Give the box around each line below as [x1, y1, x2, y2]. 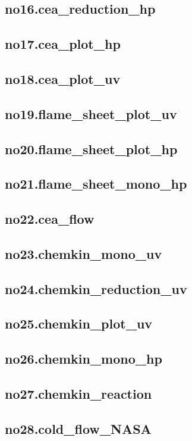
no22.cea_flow [5, 209, 95, 228]
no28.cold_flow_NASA [5, 419, 152, 437]
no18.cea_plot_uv [5, 69, 121, 87]
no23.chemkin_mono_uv [5, 244, 162, 262]
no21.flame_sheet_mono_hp [5, 174, 187, 193]
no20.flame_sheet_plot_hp [5, 139, 178, 158]
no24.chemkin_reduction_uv [5, 279, 187, 298]
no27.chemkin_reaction [5, 384, 152, 402]
